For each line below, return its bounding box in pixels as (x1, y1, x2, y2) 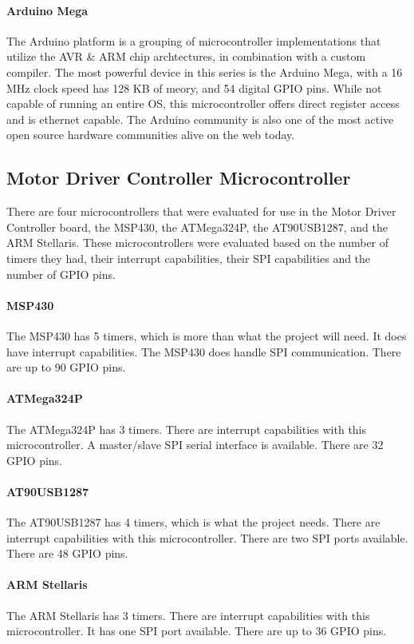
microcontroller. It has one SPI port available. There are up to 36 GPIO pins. (6, 622, 387, 639)
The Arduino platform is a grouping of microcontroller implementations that (6, 32, 381, 49)
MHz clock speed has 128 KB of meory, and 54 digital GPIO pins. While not (6, 79, 382, 96)
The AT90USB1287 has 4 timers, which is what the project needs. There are (6, 514, 380, 531)
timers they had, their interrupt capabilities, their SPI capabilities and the (6, 249, 371, 266)
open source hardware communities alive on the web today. (6, 126, 295, 143)
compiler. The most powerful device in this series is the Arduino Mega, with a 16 (6, 63, 403, 80)
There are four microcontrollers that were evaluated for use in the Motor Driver (6, 203, 396, 220)
